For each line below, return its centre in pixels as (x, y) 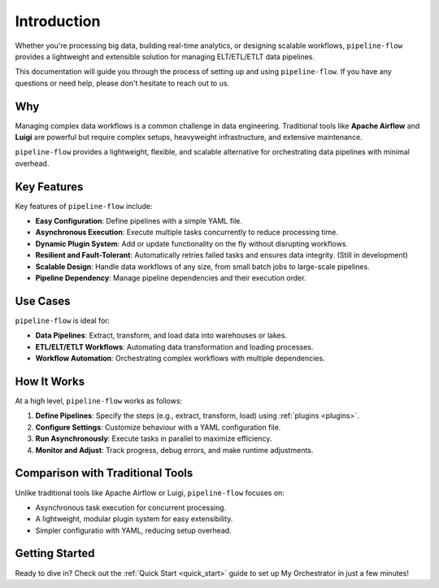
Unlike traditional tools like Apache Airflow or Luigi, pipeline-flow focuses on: (150, 493)
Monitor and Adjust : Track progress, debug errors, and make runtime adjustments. (174, 450)
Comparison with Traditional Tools (104, 473)
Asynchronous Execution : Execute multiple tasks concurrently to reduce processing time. (187, 233)
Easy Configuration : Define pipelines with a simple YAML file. (139, 221)
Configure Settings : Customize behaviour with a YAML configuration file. (158, 427)
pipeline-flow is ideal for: (63, 320)
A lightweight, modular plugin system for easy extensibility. (134, 519)
